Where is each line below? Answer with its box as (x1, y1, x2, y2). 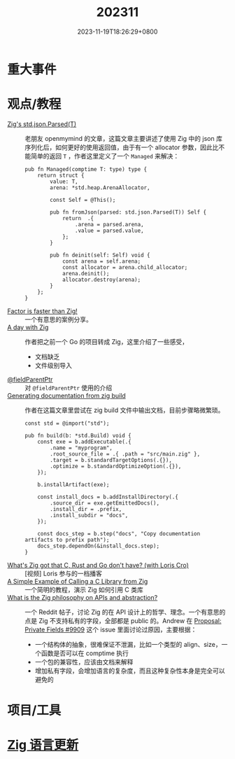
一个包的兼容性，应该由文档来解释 (34, 657, 134, 666)
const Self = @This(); (50, 196, 116, 203)
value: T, (50, 178, 78, 185)
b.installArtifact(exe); (37, 481, 110, 488)
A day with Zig (7, 323, 49, 331)
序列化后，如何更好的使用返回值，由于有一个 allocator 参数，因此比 (24, 143, 219, 151)
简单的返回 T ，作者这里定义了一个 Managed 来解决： (30, 151, 180, 160)
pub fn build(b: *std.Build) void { (24, 432, 131, 439)
